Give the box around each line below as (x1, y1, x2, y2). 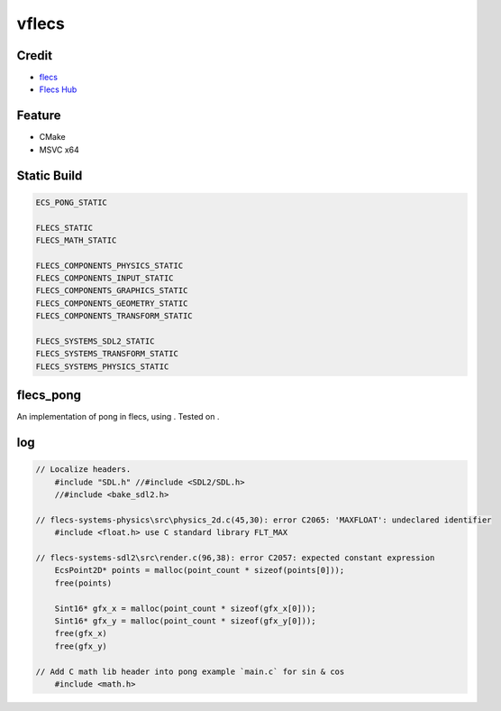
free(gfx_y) (54, 641, 108, 651)
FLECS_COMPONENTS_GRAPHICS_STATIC (35, 285, 188, 296)
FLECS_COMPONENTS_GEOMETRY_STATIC (35, 298, 188, 309)
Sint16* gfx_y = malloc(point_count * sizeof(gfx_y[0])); (54, 616, 316, 626)
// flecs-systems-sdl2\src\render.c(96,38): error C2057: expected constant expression (35, 553, 435, 563)
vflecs (16, 14, 65, 33)
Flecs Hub (39, 84, 77, 95)
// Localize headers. (35, 465, 132, 475)
